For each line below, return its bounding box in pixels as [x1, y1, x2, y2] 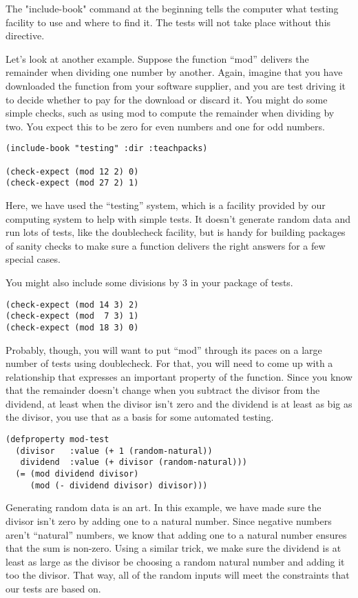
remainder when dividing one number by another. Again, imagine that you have [6, 65, 343, 79]
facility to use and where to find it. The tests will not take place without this [6, 14, 331, 29]
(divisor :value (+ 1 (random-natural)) [15, 446, 213, 456]
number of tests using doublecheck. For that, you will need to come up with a [6, 356, 333, 370]
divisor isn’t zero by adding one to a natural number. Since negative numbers [6, 513, 332, 528]
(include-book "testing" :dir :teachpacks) [6, 143, 208, 154]
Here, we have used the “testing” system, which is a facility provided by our [6, 197, 326, 212]
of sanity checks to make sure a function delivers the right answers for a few [6, 238, 326, 252]
